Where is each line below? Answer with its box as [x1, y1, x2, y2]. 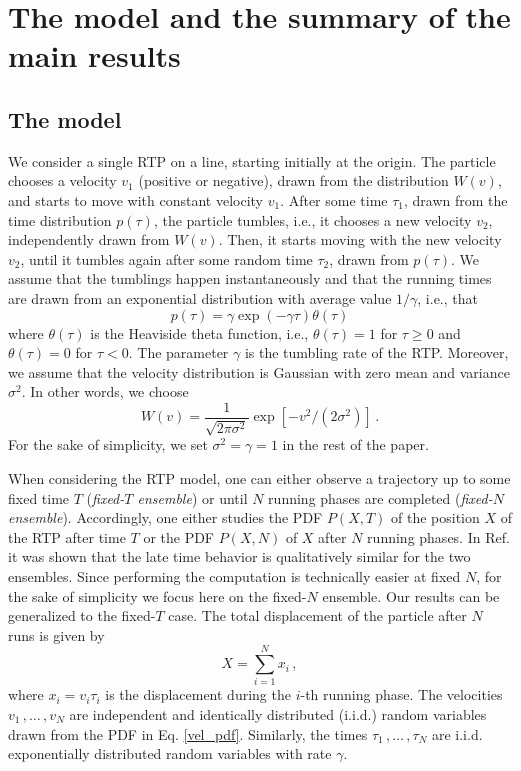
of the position [391, 507, 480, 528]
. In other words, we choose [21, 381, 189, 402]
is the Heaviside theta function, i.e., [90, 322, 309, 343]
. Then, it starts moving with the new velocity [218, 229, 502, 250]
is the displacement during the [105, 684, 291, 705]
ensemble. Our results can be [322, 585, 500, 606]
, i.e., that [417, 287, 478, 308]
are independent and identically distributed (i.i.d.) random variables [69, 704, 487, 724]
